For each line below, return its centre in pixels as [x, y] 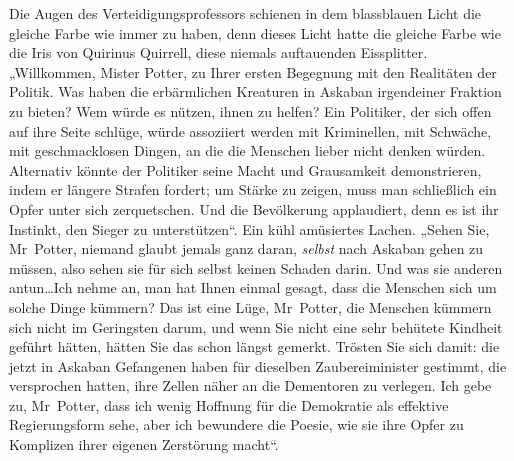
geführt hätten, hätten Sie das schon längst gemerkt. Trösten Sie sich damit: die [254, 346]
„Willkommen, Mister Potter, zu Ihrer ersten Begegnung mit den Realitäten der [253, 71]
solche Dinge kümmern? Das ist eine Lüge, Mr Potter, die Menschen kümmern [250, 306]
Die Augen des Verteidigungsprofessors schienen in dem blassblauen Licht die [245, 13]
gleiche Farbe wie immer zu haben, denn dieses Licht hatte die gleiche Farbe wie [255, 32]
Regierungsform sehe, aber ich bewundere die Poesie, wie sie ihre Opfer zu [236, 424]
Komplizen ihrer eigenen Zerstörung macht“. [144, 444]
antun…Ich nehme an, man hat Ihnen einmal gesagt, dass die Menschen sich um [253, 287]
